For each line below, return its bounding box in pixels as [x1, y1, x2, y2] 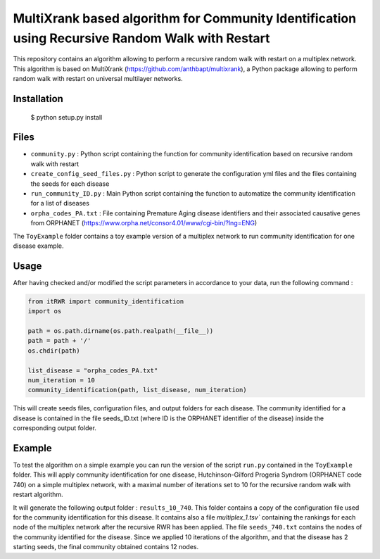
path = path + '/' [27, 337, 91, 345]
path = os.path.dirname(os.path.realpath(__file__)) [27, 327, 214, 335]
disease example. [13, 241, 64, 250]
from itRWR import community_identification [27, 297, 184, 306]
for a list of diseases [30, 199, 89, 208]
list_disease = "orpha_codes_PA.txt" [27, 366, 158, 375]
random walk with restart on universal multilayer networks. [13, 75, 183, 83]
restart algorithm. [13, 490, 63, 499]
